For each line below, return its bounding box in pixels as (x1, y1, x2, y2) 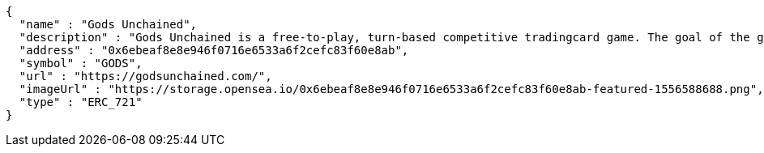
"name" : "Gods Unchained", (19, 18, 198, 31)
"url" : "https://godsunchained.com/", (19, 70, 272, 83)
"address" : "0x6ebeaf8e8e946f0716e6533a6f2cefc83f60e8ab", (19, 44, 409, 57)
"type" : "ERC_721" (19, 96, 143, 108)
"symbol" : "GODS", (19, 57, 143, 70)
